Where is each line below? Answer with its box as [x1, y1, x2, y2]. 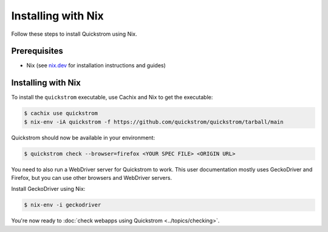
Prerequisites [11, 46, 63, 56]
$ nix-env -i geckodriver [24, 202, 101, 208]
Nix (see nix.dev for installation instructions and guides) [26, 62, 166, 69]
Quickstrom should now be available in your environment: [11, 134, 155, 141]
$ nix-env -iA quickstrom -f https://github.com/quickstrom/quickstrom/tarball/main [24, 118, 284, 125]
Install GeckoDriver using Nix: [11, 185, 86, 193]
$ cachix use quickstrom [24, 110, 98, 117]
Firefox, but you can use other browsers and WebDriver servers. [11, 174, 173, 182]
